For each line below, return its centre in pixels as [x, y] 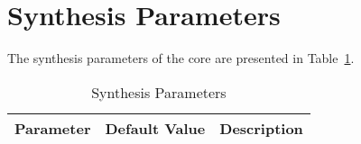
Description [261, 128]
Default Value [155, 128]
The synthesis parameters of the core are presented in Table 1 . [181, 58]
